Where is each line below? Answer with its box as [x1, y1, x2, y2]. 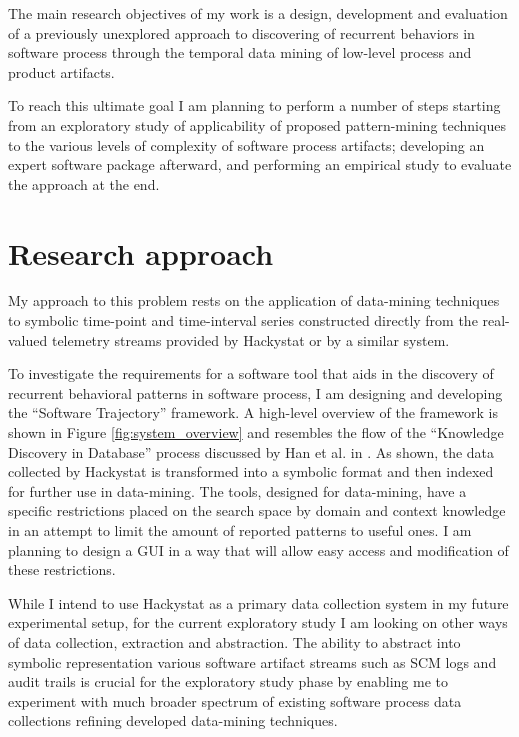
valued [8, 329, 48, 350]
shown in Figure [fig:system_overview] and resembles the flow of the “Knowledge [8, 422, 504, 443]
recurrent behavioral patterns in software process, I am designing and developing [8, 382, 503, 403]
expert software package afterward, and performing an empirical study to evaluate [8, 154, 512, 175]
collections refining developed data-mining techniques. [8, 710, 338, 731]
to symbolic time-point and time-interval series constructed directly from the [8, 310, 478, 331]
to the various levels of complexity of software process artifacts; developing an [8, 134, 485, 155]
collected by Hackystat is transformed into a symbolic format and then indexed [8, 461, 494, 482]
